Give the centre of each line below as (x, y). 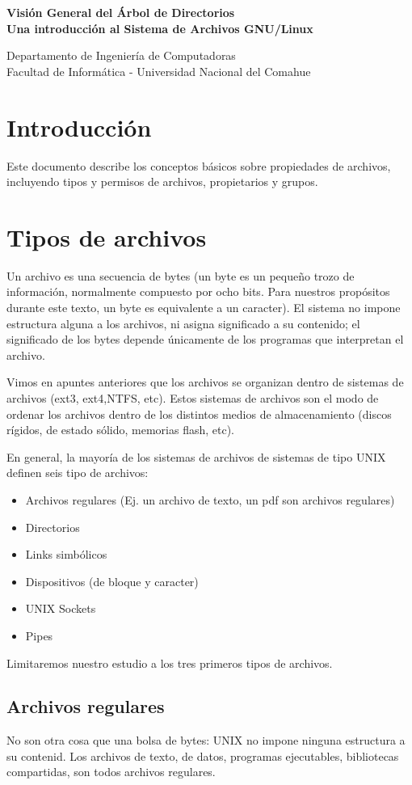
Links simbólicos (66, 554)
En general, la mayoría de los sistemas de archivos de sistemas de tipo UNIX (196, 456)
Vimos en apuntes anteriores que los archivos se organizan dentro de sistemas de (205, 382)
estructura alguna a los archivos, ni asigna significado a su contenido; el (183, 323)
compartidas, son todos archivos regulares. (111, 772)
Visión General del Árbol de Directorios (121, 12)
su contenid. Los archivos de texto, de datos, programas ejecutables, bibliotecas (203, 755)
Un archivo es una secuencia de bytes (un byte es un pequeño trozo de (181, 275)
